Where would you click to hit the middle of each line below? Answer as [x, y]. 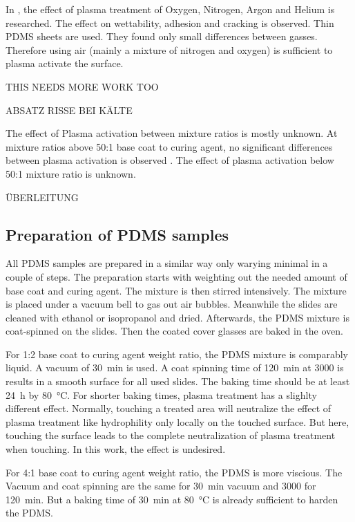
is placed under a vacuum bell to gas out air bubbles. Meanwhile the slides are [172, 304]
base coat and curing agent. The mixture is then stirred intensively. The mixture [176, 290]
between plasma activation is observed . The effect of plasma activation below [170, 160]
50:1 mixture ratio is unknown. [71, 173]
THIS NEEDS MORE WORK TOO [82, 86]
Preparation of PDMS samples [117, 234]
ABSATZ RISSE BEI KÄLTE [69, 110]
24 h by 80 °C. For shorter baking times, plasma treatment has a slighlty [161, 394]
